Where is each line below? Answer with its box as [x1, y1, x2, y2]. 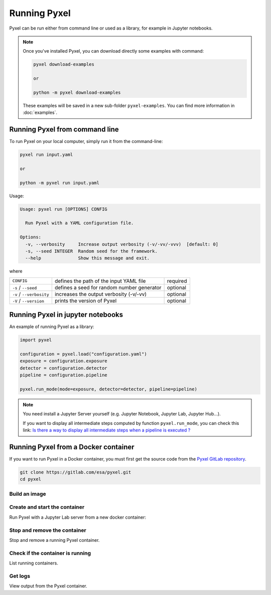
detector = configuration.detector [20, 365, 107, 371]
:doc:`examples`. [23, 109, 58, 115]
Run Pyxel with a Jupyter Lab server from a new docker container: [9, 514, 147, 520]
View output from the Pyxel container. [9, 583, 87, 589]
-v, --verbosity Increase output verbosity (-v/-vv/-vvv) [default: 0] [25, 241, 218, 247]
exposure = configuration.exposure [20, 358, 107, 364]
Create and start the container [9, 504, 85, 511]
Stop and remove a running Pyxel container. [9, 537, 100, 543]
